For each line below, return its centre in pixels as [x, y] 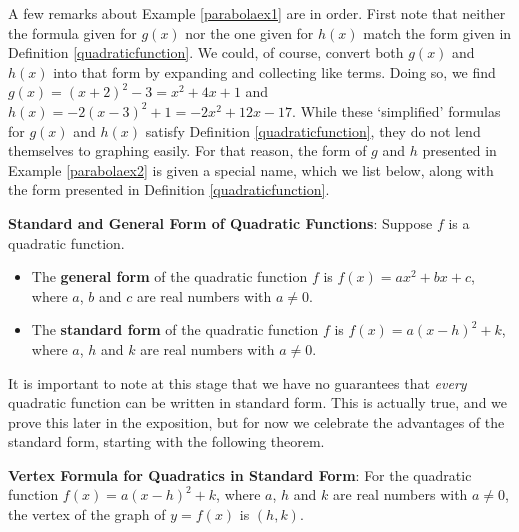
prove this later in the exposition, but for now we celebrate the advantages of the [256, 421]
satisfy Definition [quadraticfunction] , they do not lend [313, 130]
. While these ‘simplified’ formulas [396, 110]
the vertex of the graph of [87, 514]
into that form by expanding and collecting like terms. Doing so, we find [274, 71]
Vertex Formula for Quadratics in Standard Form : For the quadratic [240, 474]
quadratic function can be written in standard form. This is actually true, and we [258, 402]
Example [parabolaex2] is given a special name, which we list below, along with [251, 169]
